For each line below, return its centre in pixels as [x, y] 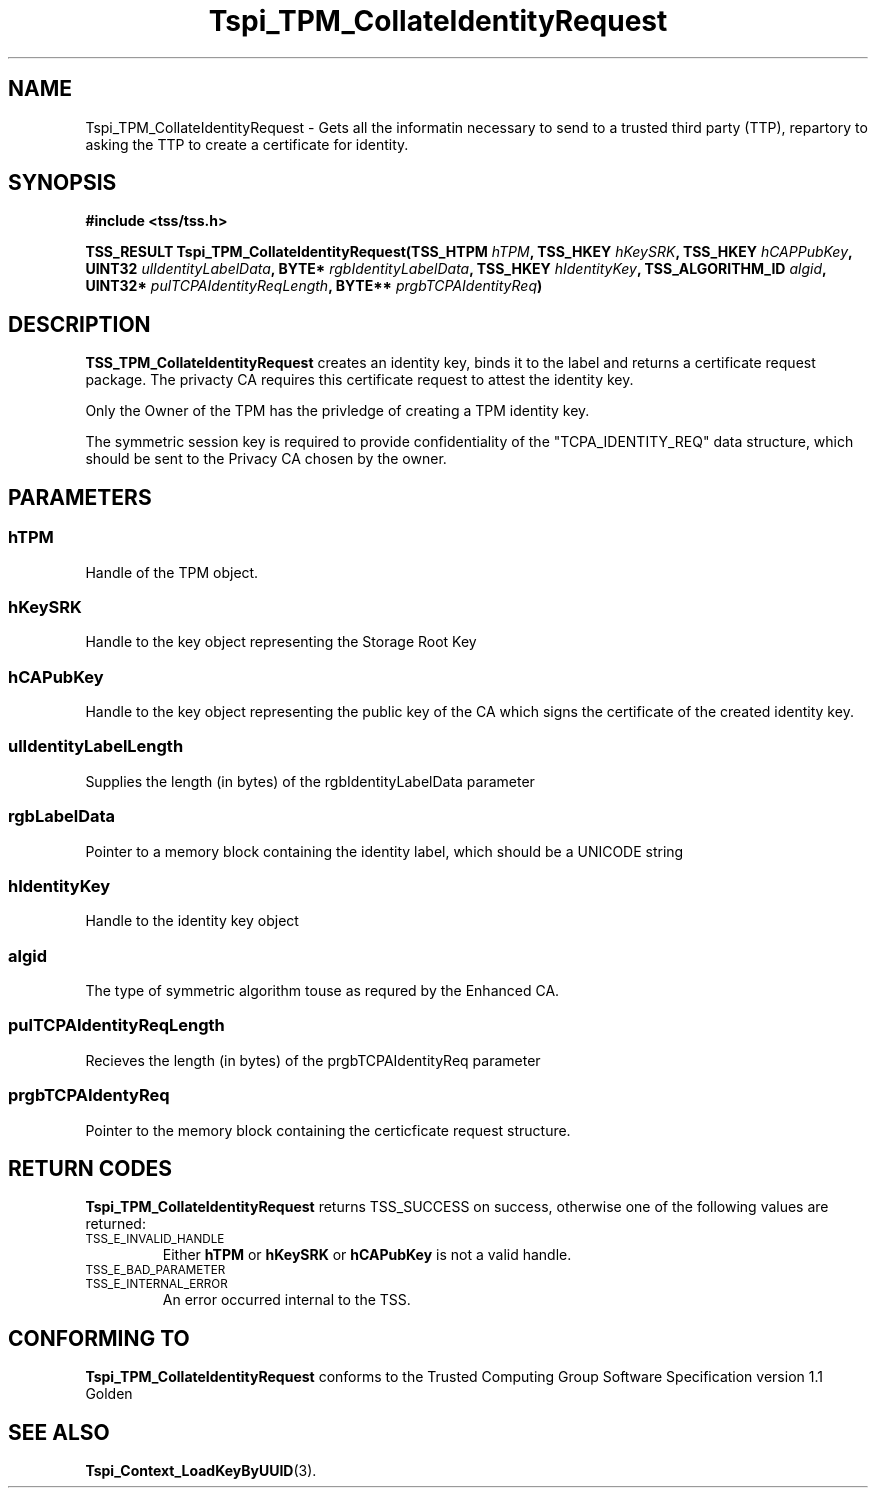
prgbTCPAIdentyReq [89, 1095]
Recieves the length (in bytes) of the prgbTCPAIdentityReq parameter [313, 1060]
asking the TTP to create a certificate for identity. [247, 144]
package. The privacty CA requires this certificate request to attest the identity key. [359, 380]
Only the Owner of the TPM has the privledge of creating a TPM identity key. [337, 411]
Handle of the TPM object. [172, 572]
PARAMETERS [80, 497]
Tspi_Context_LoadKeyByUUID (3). [201, 1471]
